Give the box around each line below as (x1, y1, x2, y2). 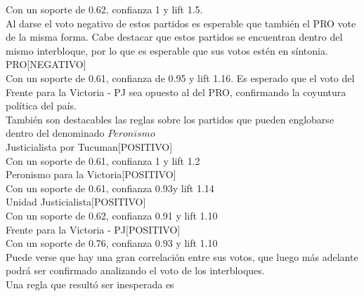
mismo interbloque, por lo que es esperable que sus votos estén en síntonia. (6, 43, 328, 58)
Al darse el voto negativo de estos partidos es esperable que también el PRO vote (6, 15, 356, 30)
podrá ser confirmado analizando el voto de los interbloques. (6, 263, 265, 278)
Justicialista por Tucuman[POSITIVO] (6, 139, 173, 154)
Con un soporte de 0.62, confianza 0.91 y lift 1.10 (6, 208, 218, 222)
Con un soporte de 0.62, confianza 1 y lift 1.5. (6, 2, 203, 16)
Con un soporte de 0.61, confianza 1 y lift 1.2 (6, 153, 200, 168)
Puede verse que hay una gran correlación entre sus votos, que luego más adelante (6, 249, 358, 264)
